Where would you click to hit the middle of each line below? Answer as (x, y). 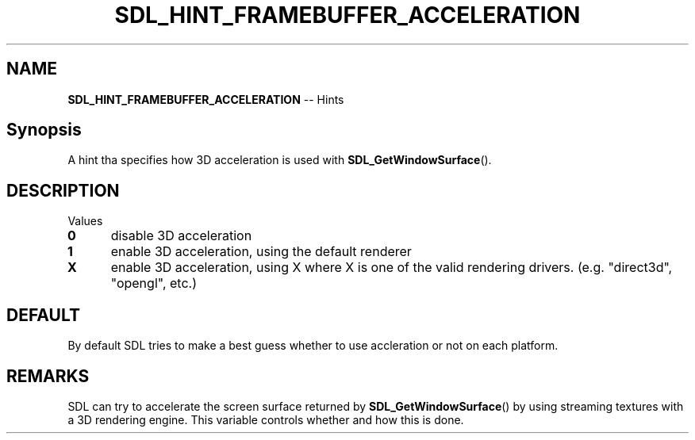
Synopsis (44, 130)
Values (85, 221)
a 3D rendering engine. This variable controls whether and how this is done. (266, 419)
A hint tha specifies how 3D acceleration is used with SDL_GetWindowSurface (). (280, 160)
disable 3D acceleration (181, 236)
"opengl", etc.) (154, 283)
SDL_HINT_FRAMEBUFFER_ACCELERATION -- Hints (206, 99)
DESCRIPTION (63, 190)
